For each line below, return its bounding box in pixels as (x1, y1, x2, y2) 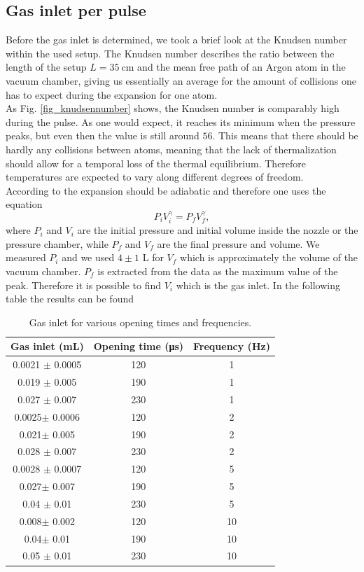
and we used (62, 250, 115, 265)
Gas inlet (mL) (10, 339, 84, 354)
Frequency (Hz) (193, 339, 270, 354)
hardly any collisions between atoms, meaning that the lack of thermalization (6, 141, 337, 156)
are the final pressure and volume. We (157, 236, 320, 251)
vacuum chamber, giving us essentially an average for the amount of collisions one (6, 73, 356, 88)
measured (6, 250, 46, 265)
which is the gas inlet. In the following (176, 277, 340, 292)
